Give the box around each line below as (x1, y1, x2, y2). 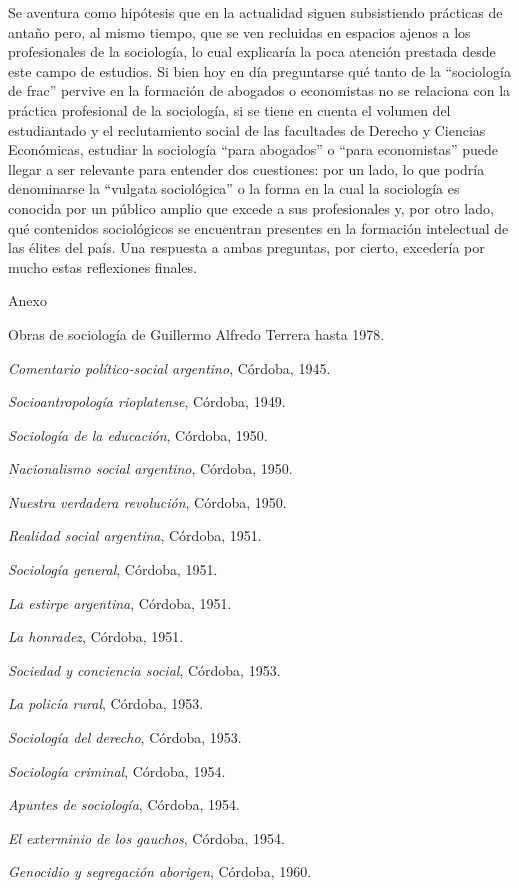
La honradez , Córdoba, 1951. (8, 626, 184, 647)
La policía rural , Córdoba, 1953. (8, 693, 204, 714)
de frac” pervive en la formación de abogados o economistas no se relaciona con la (8, 80, 511, 101)
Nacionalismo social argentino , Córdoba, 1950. (8, 458, 293, 479)
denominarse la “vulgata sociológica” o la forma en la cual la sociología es (8, 178, 460, 199)
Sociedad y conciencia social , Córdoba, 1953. (8, 659, 281, 680)
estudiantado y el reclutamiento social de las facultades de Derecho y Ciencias (8, 119, 486, 140)
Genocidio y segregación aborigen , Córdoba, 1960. (8, 861, 312, 882)
